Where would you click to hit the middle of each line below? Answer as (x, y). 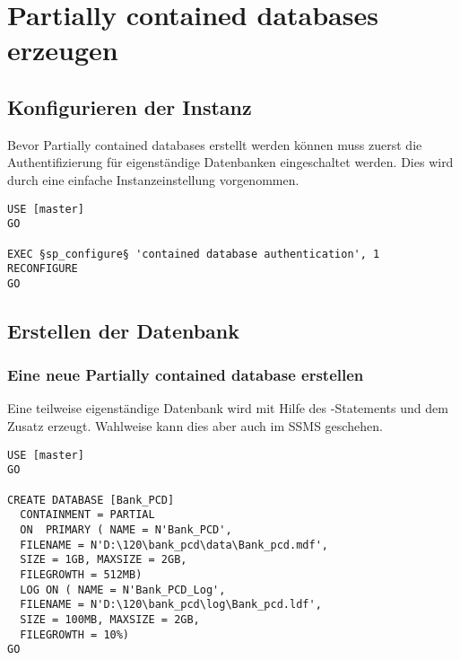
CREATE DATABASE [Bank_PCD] (91, 500)
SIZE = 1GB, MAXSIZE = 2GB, (104, 560)
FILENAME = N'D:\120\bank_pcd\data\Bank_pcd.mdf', (174, 545)
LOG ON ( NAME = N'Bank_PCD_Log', (123, 590)
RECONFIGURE (43, 269)
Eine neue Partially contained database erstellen (186, 375)
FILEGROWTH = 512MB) (81, 574)
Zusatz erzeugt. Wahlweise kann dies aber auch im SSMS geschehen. (195, 426)
